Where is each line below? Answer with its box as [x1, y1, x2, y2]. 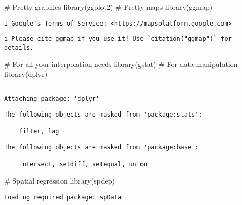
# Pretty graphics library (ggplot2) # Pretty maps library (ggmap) [4, 2, 213, 12]
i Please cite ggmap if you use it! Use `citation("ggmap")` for [4, 35, 232, 43]
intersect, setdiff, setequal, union [18, 161, 148, 168]
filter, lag [18, 128, 59, 135]
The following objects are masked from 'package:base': [4, 144, 199, 151]
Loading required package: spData [4, 193, 122, 201]
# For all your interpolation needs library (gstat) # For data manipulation [4, 58, 238, 69]
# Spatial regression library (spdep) [4, 175, 115, 186]
